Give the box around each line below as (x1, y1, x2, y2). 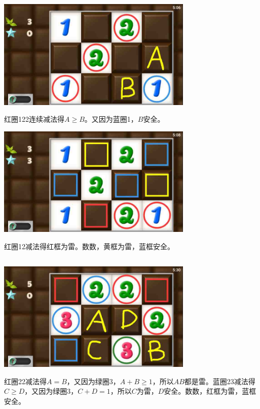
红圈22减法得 (4, 376, 47, 386)
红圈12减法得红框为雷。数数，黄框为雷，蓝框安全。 (4, 241, 174, 251)
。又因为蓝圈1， (84, 114, 138, 124)
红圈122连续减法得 (4, 114, 64, 124)
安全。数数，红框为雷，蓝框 (164, 386, 256, 396)
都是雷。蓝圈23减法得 (184, 376, 255, 386)
